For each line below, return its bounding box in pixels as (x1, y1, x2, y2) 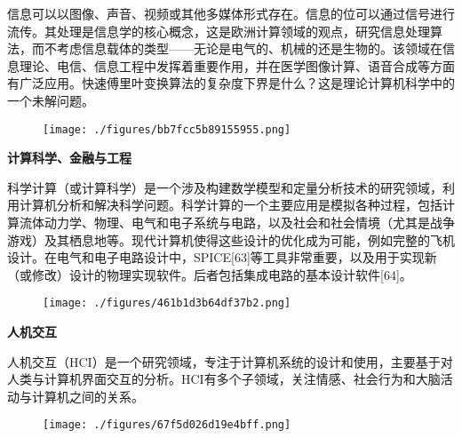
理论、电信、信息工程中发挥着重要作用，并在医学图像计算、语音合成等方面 (19, 56, 455, 75)
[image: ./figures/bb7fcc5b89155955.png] (43, 123, 291, 136)
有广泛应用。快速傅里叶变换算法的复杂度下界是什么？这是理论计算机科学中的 (7, 74, 455, 92)
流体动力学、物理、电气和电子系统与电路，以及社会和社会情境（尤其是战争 (19, 213, 455, 231)
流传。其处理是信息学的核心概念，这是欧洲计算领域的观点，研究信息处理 (7, 21, 430, 40)
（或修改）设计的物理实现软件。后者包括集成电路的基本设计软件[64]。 (7, 265, 412, 283)
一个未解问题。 (7, 91, 94, 109)
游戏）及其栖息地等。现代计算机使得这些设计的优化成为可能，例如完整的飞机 (7, 230, 455, 249)
